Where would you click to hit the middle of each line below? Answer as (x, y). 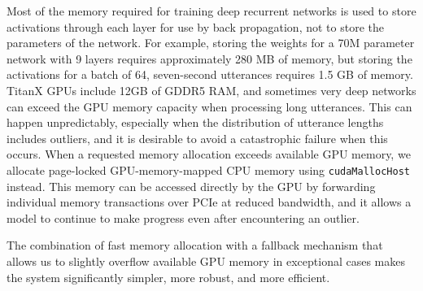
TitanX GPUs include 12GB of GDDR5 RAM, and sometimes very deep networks (211, 90)
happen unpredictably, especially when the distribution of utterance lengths (195, 122)
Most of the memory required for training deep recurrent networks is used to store (211, 11)
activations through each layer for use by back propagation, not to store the (195, 26)
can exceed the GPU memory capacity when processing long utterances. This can (209, 106)
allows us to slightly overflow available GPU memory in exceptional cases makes (206, 261)
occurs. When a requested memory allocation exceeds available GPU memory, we (209, 154)
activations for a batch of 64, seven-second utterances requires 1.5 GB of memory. (210, 74)
